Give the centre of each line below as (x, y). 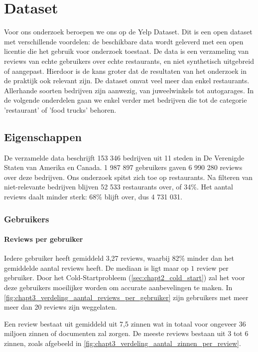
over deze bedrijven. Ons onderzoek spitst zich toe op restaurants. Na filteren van (129, 177)
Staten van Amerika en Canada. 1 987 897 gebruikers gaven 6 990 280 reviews (123, 167)
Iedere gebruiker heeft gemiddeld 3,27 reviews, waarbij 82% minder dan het (119, 258)
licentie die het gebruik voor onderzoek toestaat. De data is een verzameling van (127, 51)
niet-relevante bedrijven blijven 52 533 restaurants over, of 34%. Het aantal (119, 187)
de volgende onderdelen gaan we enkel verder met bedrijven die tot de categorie (126, 100)
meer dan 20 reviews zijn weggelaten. (61, 307)
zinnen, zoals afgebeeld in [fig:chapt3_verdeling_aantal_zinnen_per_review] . (123, 343)
